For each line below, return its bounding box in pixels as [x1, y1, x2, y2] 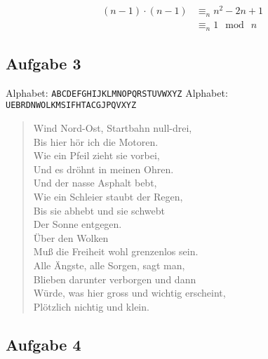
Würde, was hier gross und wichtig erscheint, [33, 285, 226, 300]
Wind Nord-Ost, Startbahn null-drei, [33, 121, 192, 135]
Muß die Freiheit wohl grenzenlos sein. [33, 244, 199, 259]
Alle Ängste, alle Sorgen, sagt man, [33, 258, 185, 273]
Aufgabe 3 [6, 52, 81, 74]
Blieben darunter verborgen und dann [33, 271, 196, 286]
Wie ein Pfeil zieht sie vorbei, [33, 148, 160, 163]
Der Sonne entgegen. [33, 217, 122, 231]
